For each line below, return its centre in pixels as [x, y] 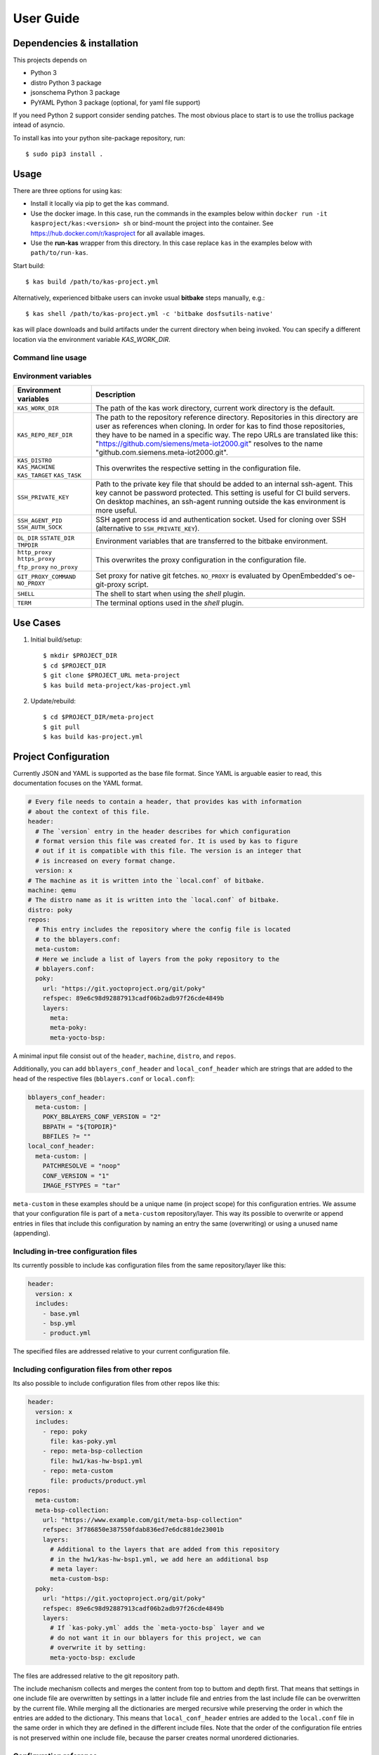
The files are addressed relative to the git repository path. [96, 1676]
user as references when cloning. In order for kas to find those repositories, [220, 426]
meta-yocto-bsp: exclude [93, 1657]
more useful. [116, 510]
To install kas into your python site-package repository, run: [99, 138]
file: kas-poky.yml [84, 1441]
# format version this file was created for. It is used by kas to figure [167, 841]
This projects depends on [50, 60]
